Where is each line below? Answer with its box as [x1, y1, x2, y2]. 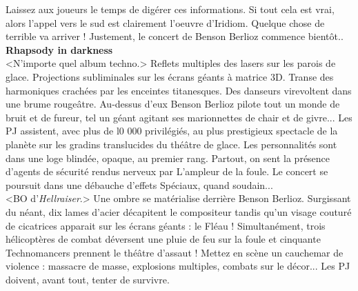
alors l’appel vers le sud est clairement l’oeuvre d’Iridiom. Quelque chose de [6, 15, 325, 30]
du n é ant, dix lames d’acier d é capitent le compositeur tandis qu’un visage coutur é [6, 204, 352, 219]
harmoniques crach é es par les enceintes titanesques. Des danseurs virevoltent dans [6, 83, 352, 97]
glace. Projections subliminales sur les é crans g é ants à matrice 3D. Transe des [6, 69, 334, 83]
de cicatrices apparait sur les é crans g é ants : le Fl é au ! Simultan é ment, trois [6, 218, 326, 232]
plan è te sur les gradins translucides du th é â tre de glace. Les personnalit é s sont [6, 137, 337, 151]
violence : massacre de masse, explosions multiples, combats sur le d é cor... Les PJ [6, 259, 350, 273]
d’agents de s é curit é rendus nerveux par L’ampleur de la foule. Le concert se [6, 164, 328, 179]
